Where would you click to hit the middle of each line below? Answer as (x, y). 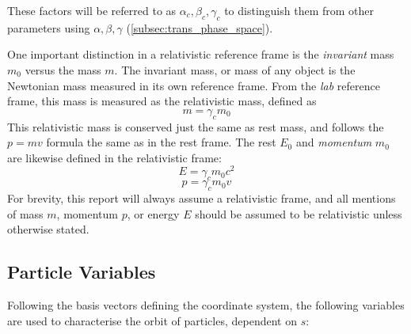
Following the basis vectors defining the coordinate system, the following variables (206, 305)
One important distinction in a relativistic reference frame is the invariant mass (201, 54)
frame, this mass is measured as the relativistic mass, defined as (162, 101)
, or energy (153, 213)
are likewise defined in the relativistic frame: (114, 157)
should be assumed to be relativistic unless (299, 213)
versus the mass (63, 69)
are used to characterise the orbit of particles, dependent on (152, 320)
